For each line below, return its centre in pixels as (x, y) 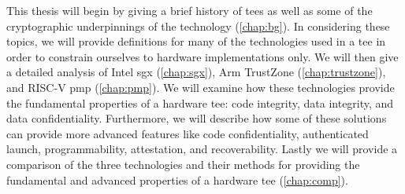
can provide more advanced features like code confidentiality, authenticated (188, 133)
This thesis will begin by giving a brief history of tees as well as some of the (189, 10)
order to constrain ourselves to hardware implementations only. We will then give (202, 56)
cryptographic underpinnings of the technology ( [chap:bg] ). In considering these (198, 26)
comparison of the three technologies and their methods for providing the (183, 164)
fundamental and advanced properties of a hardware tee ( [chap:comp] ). (177, 179)
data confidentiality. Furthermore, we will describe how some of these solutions (197, 118)
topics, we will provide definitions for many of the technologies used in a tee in (196, 41)
